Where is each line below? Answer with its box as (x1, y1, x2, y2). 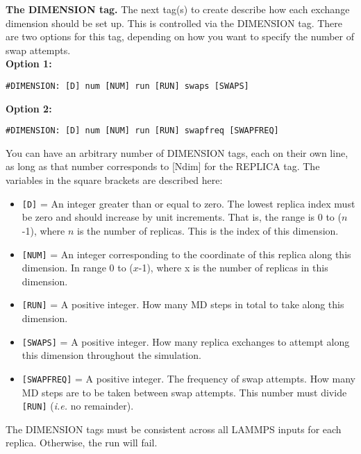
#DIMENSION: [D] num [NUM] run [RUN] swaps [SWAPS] (6, 81, 249, 91)
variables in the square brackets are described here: (6, 173, 223, 187)
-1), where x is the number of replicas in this (138, 260, 328, 275)
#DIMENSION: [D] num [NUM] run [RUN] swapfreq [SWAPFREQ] (6, 126, 279, 136)
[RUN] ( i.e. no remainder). (22, 398, 134, 413)
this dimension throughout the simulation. (22, 348, 201, 362)
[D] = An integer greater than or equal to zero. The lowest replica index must (22, 196, 355, 210)
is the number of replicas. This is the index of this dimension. (77, 223, 339, 237)
